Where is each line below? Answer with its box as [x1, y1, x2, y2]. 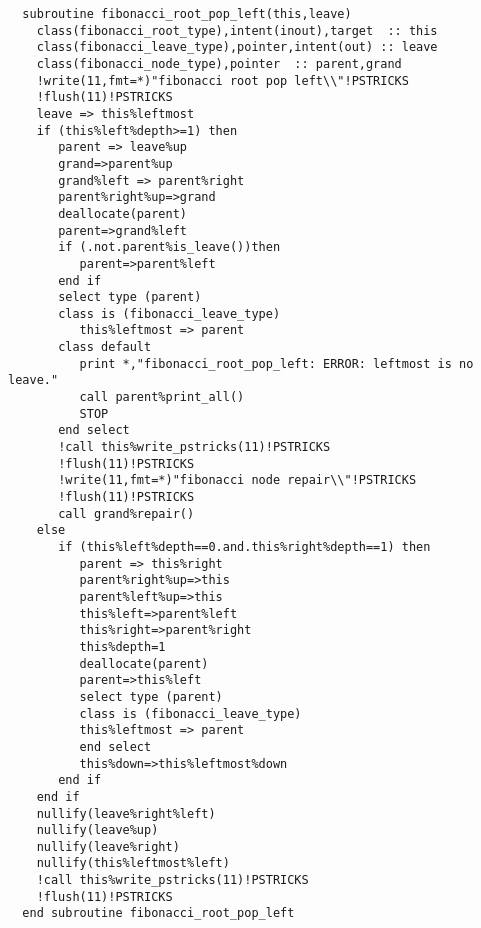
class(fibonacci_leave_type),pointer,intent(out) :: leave [36, 40, 438, 55]
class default [58, 340, 152, 355]
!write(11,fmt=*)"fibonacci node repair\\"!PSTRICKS [58, 473, 417, 488]
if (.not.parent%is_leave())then [58, 240, 281, 255]
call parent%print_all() [79, 390, 245, 405]
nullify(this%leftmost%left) [36, 856, 230, 871]
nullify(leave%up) [36, 823, 159, 838]
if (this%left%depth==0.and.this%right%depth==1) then [58, 540, 431, 554]
